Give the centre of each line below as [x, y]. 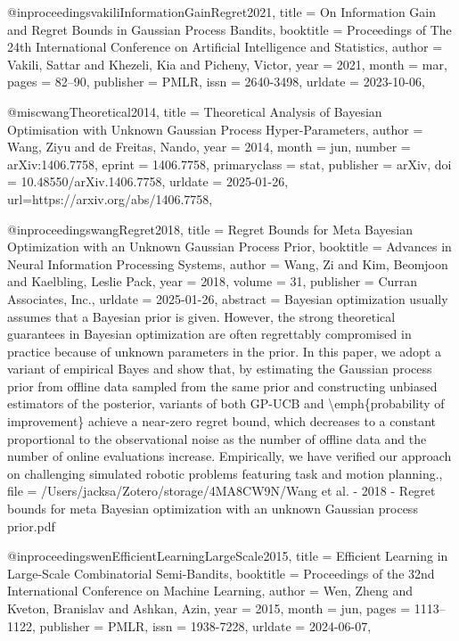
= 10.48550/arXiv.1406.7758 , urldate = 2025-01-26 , [148, 181]
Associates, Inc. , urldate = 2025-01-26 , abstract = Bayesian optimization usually [228, 298]
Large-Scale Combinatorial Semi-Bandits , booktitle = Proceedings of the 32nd [221, 573]
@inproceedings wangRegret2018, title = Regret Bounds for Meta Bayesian [210, 229]
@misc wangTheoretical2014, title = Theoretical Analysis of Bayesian [195, 111]
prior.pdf [31, 526]
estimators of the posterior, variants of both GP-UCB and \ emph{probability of [226, 403]
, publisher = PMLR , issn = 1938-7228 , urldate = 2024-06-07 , [202, 625]
